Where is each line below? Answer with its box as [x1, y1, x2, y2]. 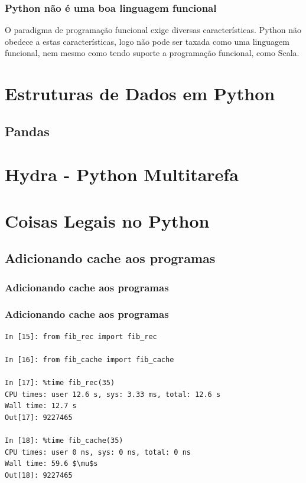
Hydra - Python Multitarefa [5, 162, 239, 186]
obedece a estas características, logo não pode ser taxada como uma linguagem [5, 35, 289, 47]
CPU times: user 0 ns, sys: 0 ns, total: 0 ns [5, 448, 191, 456]
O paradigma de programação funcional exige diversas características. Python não [5, 24, 302, 36]
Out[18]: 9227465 [5, 471, 73, 479]
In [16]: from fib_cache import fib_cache [5, 355, 174, 364]
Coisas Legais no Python [5, 208, 210, 232]
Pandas [5, 121, 50, 140]
